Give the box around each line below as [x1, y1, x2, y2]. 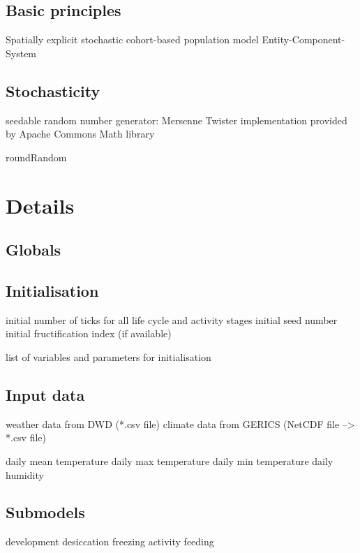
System [6, 45, 37, 60]
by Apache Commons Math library [6, 126, 155, 141]
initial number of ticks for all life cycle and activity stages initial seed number [6, 312, 338, 327]
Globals [6, 239, 61, 260]
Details [6, 191, 75, 219]
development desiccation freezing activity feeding [6, 534, 214, 549]
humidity [6, 467, 44, 482]
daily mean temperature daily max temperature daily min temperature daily [6, 453, 333, 468]
